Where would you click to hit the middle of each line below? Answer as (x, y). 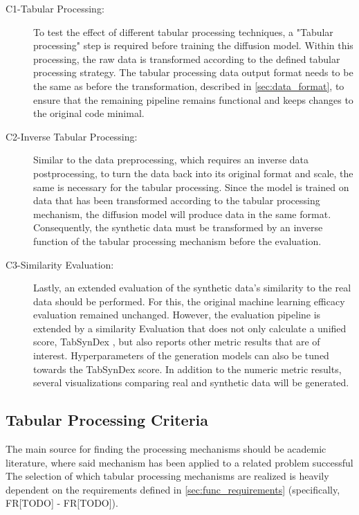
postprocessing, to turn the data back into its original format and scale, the (193, 173)
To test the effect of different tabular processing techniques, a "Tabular (183, 31)
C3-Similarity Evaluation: (60, 264)
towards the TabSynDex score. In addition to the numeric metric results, (187, 369)
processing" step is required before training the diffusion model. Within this (193, 45)
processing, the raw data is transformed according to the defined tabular (187, 58)
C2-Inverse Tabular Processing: (72, 136)
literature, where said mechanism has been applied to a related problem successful (179, 462)
